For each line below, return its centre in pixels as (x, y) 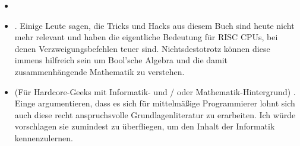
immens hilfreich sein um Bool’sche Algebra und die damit (121, 60)
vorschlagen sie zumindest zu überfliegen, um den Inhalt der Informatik (145, 126)
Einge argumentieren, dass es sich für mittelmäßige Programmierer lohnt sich (155, 103)
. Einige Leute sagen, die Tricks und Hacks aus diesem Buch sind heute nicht (154, 25)
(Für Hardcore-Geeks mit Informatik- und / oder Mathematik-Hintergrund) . (155, 91)
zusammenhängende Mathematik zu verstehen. (100, 71)
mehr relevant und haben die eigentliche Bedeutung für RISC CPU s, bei (146, 37)
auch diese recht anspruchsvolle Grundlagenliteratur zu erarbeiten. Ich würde (155, 114)
